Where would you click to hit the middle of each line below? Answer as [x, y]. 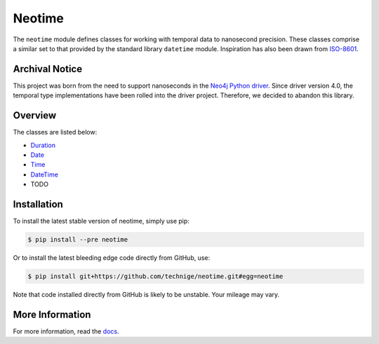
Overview [35, 116]
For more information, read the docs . [66, 331]
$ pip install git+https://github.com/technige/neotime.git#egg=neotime [155, 276]
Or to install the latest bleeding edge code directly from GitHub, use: [112, 257]
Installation [38, 204]
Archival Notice [48, 69]
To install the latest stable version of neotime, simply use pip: [101, 221]
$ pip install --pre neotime [78, 239]
